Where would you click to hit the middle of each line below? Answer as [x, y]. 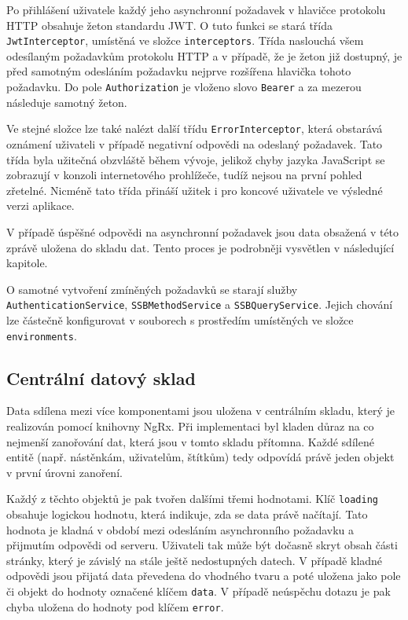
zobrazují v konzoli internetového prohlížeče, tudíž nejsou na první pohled [184, 175]
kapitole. [27, 263]
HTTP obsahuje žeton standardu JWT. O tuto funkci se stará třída [170, 25]
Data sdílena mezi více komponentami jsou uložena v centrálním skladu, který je [200, 411]
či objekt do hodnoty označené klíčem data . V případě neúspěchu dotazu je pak [198, 591]
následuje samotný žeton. [67, 102]
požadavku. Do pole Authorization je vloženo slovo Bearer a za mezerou [184, 87]
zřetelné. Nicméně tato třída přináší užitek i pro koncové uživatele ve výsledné [195, 190]
